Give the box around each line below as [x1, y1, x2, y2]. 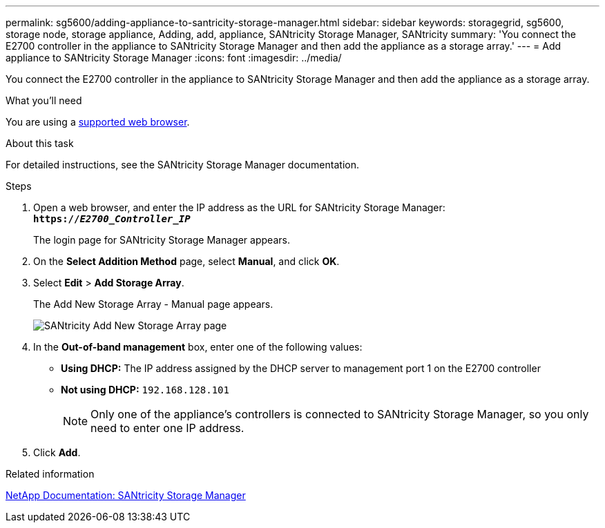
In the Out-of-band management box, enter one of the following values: [33, 341, 363, 353]
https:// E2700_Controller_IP [33, 213, 191, 224]
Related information [6, 468, 95, 480]
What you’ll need [6, 95, 82, 106]
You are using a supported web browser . [6, 116, 190, 128]
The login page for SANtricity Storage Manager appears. [33, 234, 290, 246]
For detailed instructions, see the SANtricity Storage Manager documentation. [6, 159, 359, 170]
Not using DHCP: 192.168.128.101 [61, 384, 229, 395]
